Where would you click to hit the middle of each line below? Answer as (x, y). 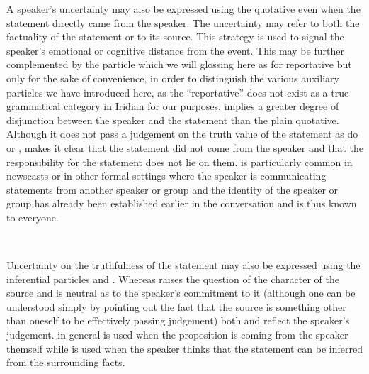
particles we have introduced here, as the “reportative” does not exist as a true (178, 92)
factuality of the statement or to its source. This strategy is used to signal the (175, 37)
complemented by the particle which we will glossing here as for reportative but (179, 64)
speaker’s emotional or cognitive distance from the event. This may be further (175, 50)
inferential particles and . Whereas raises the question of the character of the (173, 279)
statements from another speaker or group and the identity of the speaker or (172, 189)
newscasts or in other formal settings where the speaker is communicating (166, 176)
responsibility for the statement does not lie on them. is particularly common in (180, 161)
